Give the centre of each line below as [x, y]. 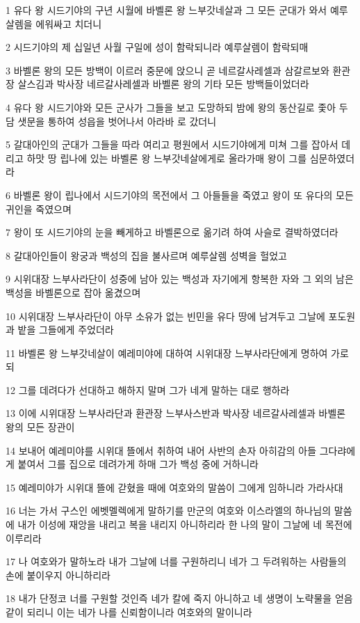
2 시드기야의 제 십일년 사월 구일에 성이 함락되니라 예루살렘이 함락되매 [157, 47]
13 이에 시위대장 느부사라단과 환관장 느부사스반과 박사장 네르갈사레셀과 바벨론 [176, 413]
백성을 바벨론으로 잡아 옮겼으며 [73, 292]
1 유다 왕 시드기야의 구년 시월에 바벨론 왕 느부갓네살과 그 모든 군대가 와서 [166, 10]
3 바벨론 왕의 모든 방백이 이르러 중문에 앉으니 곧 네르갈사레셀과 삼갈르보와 [167, 70]
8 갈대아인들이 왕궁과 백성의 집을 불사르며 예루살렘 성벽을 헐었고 [146, 255]
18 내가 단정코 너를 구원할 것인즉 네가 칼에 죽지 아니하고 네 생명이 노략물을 [169, 598]
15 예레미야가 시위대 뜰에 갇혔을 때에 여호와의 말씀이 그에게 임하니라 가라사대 [174, 487]
